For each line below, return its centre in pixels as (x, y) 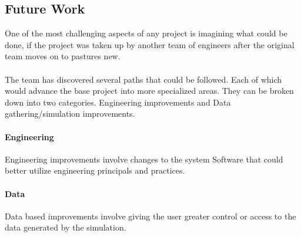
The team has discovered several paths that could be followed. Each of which (143, 79)
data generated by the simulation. (66, 227)
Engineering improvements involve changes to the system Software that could (144, 159)
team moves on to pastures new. (63, 56)
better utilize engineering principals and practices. (95, 170)
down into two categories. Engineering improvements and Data (118, 102)
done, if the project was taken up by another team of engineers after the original (150, 44)
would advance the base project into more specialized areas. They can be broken (149, 91)
